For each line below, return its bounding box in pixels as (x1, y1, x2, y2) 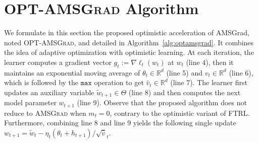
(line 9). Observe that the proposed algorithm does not (77, 97, 247, 108)
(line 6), (229, 67, 253, 78)
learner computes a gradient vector (4, 56, 112, 67)
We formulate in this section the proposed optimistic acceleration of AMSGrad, (4, 27, 249, 38)
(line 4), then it (186, 56, 234, 67)
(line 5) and (166, 67, 202, 78)
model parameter (4, 97, 57, 108)
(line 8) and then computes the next (128, 87, 241, 97)
